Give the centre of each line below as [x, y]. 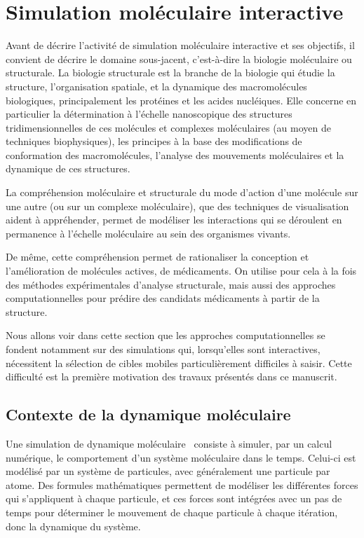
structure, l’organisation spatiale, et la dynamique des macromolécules [156, 86]
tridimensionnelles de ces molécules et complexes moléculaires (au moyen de [169, 127]
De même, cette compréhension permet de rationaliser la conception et [157, 257]
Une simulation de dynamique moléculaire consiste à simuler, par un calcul [169, 443]
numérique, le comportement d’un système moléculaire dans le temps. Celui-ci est [181, 457]
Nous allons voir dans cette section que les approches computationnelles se [166, 335]
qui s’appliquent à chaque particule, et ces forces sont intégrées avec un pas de [174, 498]
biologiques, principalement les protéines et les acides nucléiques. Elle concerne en [181, 100]
